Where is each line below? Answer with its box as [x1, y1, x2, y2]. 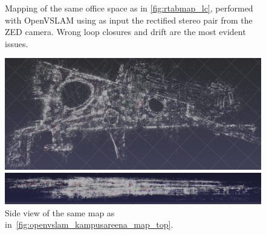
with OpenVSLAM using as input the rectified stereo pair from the [5, 13, 253, 26]
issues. [5, 37, 28, 50]
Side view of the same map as [5, 206, 115, 219]
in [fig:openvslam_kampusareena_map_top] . [5, 218, 174, 231]
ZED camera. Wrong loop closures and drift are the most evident [5, 25, 246, 38]
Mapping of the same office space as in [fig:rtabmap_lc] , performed [5, 2, 253, 14]
